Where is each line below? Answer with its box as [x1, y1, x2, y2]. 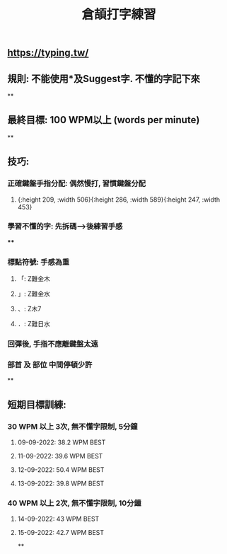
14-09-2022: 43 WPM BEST [17, 514, 100, 524]
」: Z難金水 [17, 289, 51, 298]
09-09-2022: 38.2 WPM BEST [17, 438, 106, 446]
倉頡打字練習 [81, 6, 156, 23]
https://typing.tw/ [7, 47, 89, 59]
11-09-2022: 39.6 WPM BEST [17, 452, 103, 460]
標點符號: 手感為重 [7, 257, 70, 267]
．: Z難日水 [17, 320, 51, 328]
